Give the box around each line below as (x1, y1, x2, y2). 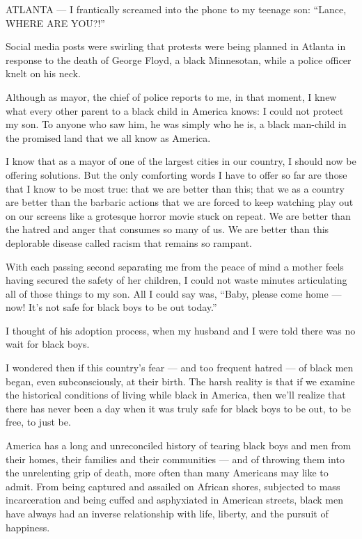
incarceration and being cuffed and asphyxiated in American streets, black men (6, 492, 343, 507)
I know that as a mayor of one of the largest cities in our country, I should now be (6, 154, 356, 168)
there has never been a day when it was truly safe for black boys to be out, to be (6, 401, 351, 415)
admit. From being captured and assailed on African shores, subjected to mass (6, 478, 340, 493)
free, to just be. (6, 415, 71, 429)
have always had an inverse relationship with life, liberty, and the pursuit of (6, 506, 329, 520)
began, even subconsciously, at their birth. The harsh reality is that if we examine (6, 373, 355, 388)
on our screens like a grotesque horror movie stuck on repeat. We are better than (6, 208, 351, 223)
